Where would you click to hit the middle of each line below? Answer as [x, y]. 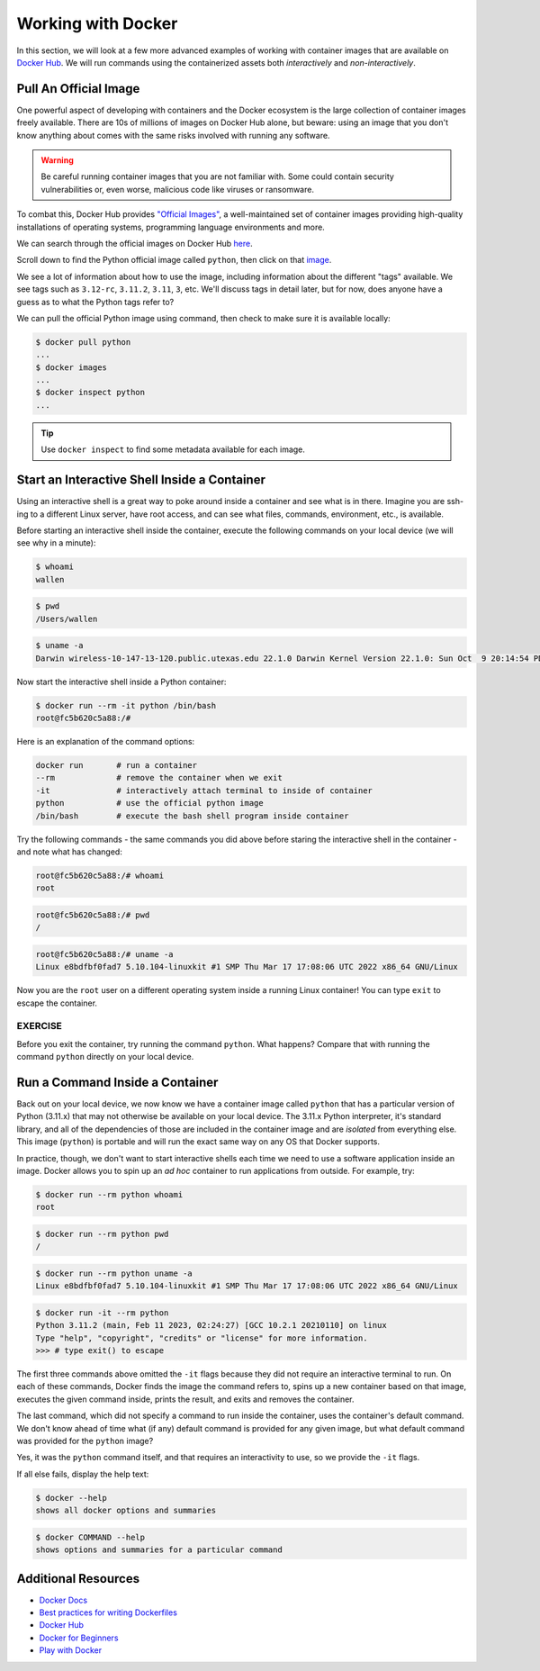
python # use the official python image [150, 803]
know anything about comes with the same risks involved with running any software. [173, 135]
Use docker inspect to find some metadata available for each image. [173, 449]
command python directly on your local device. [105, 1057]
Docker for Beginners [79, 1638]
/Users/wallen [67, 619]
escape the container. [57, 1003]
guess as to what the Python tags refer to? [95, 302]
